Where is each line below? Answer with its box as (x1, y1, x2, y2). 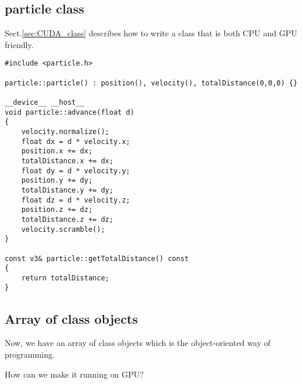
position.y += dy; (21, 176, 93, 185)
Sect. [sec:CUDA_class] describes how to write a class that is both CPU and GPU (5, 27, 297, 39)
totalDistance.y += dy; (21, 186, 114, 194)
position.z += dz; (21, 205, 93, 214)
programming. (5, 348, 55, 360)
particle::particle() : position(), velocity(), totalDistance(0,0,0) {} (5, 78, 298, 87)
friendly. (5, 38, 34, 50)
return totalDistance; (21, 273, 109, 282)
